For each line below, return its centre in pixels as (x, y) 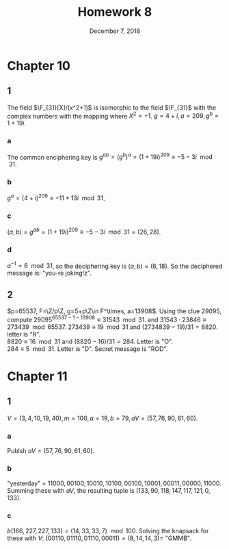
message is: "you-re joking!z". (50, 273)
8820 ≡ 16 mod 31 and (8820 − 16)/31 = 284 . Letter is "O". (90, 341)
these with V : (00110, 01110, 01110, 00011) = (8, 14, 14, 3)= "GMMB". (99, 538)
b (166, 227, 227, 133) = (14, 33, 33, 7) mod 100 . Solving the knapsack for (108, 530)
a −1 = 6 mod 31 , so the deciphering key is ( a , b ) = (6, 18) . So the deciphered (115, 265)
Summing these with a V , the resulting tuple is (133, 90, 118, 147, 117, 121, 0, (109, 491)
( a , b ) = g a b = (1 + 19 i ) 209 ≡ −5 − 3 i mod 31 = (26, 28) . (84, 232)
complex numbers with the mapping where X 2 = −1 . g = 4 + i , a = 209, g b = (113, 115)
